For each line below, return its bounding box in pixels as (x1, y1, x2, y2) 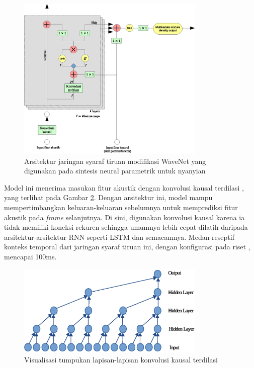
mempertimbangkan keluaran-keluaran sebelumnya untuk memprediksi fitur (4, 202, 238, 213)
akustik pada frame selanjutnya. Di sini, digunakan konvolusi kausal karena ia (4, 212, 245, 222)
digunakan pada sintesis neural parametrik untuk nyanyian (24, 165, 206, 176)
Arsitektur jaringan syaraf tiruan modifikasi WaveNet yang (24, 155, 206, 166)
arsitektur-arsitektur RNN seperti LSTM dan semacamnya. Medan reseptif (4, 231, 234, 242)
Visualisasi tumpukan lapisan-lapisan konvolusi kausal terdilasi (24, 354, 218, 364)
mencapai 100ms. (4, 251, 57, 262)
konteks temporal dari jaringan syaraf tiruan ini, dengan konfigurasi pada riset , (4, 241, 250, 252)
